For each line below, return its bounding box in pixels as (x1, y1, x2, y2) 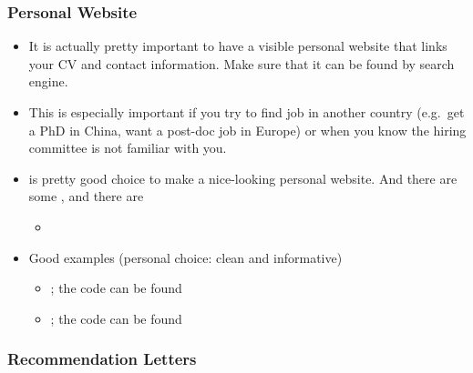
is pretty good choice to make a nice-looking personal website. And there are (28, 168, 458, 187)
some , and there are (28, 186, 144, 206)
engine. (28, 72, 68, 91)
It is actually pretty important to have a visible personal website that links (28, 36, 447, 55)
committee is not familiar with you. (28, 138, 227, 157)
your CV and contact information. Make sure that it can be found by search (28, 54, 455, 73)
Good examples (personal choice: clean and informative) (28, 247, 343, 267)
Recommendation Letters (7, 348, 197, 370)
